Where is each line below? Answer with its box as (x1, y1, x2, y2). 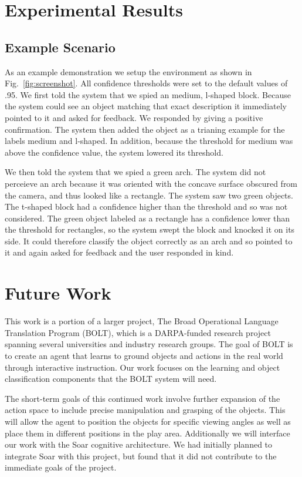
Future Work (5, 281, 111, 305)
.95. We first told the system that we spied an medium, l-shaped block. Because (5, 88, 291, 100)
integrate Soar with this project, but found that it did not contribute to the (5, 449, 277, 462)
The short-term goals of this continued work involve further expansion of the (5, 392, 280, 404)
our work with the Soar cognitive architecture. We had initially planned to (5, 438, 273, 451)
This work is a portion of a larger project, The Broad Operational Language (5, 315, 279, 327)
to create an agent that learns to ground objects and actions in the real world (5, 349, 283, 361)
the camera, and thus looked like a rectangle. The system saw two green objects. (5, 189, 293, 201)
